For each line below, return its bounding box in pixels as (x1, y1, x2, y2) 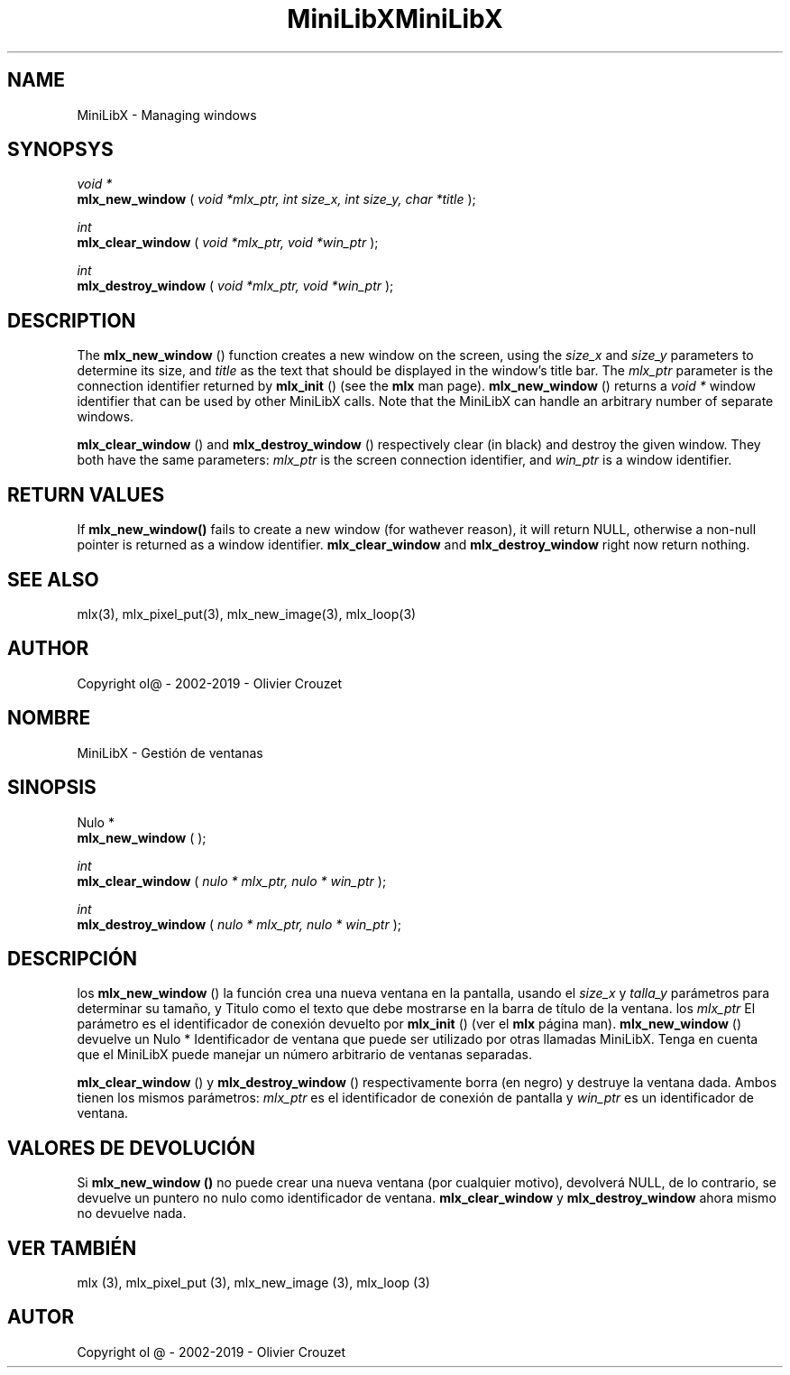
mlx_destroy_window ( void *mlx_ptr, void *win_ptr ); (77, 278, 394, 294)
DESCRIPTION (7, 309, 136, 332)
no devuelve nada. (77, 1205, 187, 1222)
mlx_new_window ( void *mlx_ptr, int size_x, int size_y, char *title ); (77, 191, 476, 208)
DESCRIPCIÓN (7, 946, 138, 970)
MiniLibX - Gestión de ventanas (77, 744, 263, 761)
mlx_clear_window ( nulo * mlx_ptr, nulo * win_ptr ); (77, 872, 387, 889)
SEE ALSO (7, 568, 99, 591)
